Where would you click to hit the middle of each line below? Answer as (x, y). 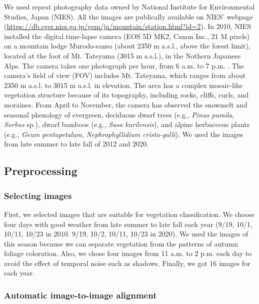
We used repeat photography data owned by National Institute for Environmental (129, 6)
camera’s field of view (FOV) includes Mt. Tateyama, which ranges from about (125, 75)
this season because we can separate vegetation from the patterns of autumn (121, 243)
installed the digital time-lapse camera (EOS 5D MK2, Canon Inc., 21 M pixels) (127, 36)
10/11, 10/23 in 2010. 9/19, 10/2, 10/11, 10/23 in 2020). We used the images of (126, 234)
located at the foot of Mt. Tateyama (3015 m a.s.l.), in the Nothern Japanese (122, 55)
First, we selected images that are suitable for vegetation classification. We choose (129, 214)
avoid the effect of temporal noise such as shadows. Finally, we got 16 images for (127, 263)
